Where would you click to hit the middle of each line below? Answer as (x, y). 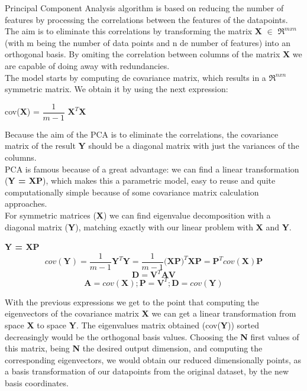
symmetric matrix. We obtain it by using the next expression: (117, 89)
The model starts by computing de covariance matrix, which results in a (135, 77)
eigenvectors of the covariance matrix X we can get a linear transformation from (151, 313)
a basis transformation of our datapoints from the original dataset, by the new (147, 371)
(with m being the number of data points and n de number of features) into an (148, 42)
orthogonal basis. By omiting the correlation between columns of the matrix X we (153, 54)
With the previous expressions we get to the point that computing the (132, 302)
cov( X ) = (22, 111)
